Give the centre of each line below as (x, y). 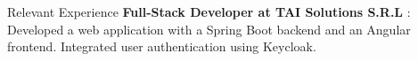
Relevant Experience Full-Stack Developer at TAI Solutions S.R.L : (209, 11)
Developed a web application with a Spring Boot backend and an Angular (209, 29)
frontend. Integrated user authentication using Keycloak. (162, 46)
